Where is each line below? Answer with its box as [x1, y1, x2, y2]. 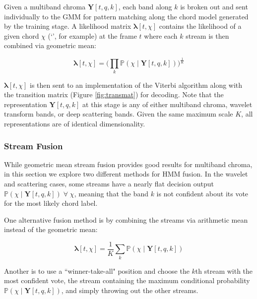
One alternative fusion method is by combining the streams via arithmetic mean [4, 214, 248, 225]
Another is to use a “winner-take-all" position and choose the [4, 265, 190, 276]
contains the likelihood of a [159, 21, 242, 31]
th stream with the [195, 265, 253, 276]
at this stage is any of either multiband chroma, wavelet [82, 99, 253, 109]
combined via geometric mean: [4, 40, 96, 51]
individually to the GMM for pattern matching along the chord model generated [4, 11, 249, 21]
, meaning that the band [74, 188, 148, 198]
